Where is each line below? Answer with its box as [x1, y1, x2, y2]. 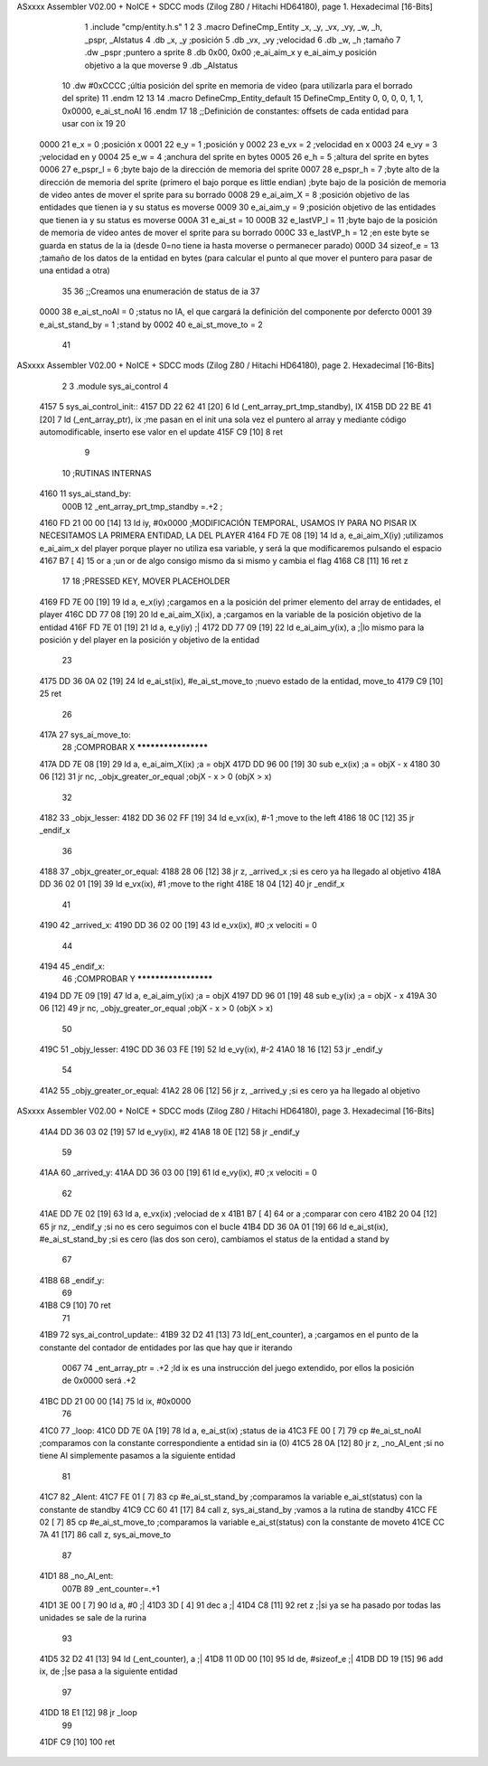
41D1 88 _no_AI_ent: [39, 1571, 114, 1582]
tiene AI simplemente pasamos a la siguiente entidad [39, 1451, 236, 1461]
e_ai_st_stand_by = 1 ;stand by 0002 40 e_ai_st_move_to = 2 [39, 319, 263, 330]
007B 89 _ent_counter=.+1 [61, 1583, 160, 1594]
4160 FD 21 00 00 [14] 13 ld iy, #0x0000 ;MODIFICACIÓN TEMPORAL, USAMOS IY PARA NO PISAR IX [39, 517, 418, 528]
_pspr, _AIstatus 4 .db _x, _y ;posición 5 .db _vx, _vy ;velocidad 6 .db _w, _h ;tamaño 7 [84, 34, 401, 45]
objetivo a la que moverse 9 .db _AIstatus [84, 60, 239, 70]
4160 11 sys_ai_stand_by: [39, 488, 131, 499]
